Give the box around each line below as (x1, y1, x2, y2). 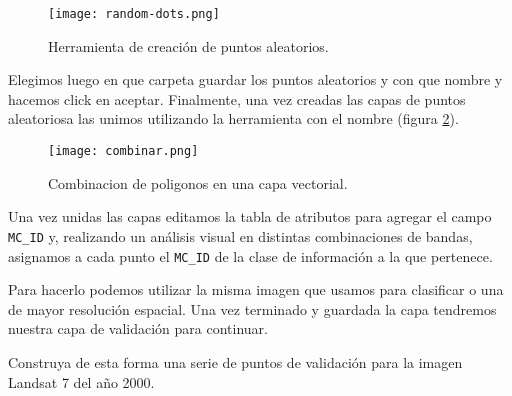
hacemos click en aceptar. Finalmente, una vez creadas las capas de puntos (8, 88, 466, 109)
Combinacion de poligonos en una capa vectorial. (48, 172, 348, 193)
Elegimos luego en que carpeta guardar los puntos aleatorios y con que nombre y (8, 69, 503, 90)
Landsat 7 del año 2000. (8, 371, 155, 392)
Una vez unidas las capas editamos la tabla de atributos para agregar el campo (8, 206, 492, 227)
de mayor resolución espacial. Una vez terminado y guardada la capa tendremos (8, 298, 497, 319)
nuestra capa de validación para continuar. (8, 318, 268, 339)
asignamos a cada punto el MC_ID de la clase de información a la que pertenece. (8, 245, 493, 266)
